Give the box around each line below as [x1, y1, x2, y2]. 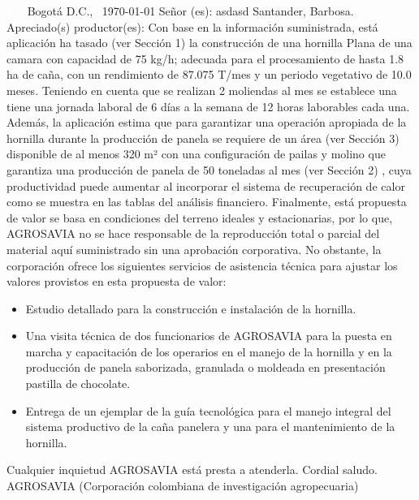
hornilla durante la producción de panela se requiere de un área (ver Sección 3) [6, 129, 400, 146]
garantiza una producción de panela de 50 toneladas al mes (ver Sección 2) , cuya [6, 161, 412, 178]
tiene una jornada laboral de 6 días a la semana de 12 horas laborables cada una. [6, 97, 410, 114]
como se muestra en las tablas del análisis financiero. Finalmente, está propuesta [6, 193, 407, 210]
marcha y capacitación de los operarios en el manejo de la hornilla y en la [25, 343, 392, 360]
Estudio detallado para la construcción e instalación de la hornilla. [25, 300, 356, 317]
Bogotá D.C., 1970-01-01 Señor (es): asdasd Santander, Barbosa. [27, 2, 354, 19]
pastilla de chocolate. [25, 375, 131, 392]
